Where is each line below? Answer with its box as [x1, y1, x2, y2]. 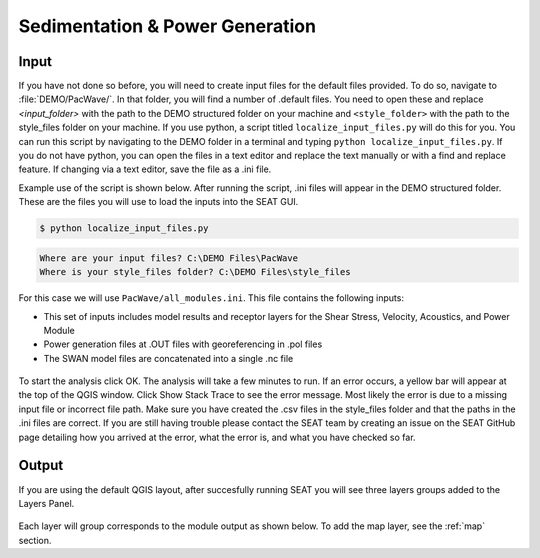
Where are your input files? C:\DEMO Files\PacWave [39, 252, 299, 264]
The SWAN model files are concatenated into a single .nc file [43, 352, 294, 364]
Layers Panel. [18, 497, 75, 509]
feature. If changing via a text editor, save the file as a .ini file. [18, 163, 272, 175]
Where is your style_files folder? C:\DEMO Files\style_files [39, 266, 351, 278]
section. [18, 534, 52, 546]
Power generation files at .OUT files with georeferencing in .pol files [43, 338, 323, 350]
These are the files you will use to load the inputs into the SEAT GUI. [18, 196, 299, 208]
